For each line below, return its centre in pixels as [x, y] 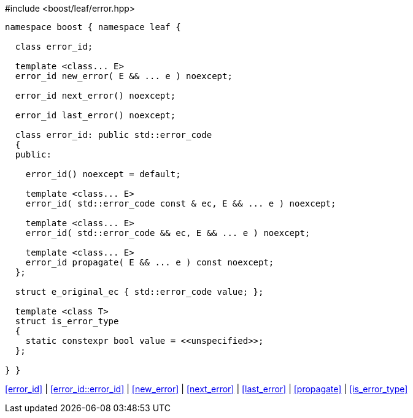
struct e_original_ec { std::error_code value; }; [139, 292]
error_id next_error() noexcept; [95, 96]
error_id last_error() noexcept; [95, 115]
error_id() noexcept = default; [103, 174]
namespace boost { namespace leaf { [93, 27]
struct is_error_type [67, 321]
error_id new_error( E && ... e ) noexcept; [124, 76]
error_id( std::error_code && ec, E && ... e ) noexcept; [168, 233]
